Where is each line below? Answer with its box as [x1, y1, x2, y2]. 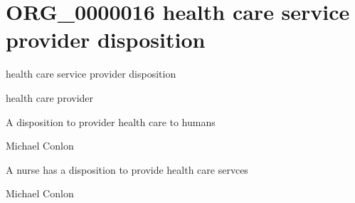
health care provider [6, 90, 94, 105]
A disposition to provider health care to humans [6, 114, 216, 129]
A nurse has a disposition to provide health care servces [6, 162, 248, 177]
